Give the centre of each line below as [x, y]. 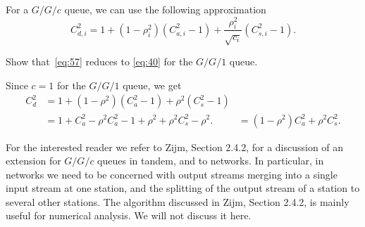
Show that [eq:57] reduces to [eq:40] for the [99, 61]
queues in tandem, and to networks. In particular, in [211, 161]
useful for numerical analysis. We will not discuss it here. [129, 215]
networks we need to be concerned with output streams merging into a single [172, 174]
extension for [33, 161]
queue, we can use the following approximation [165, 9]
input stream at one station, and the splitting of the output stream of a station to [183, 188]
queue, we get [152, 85]
